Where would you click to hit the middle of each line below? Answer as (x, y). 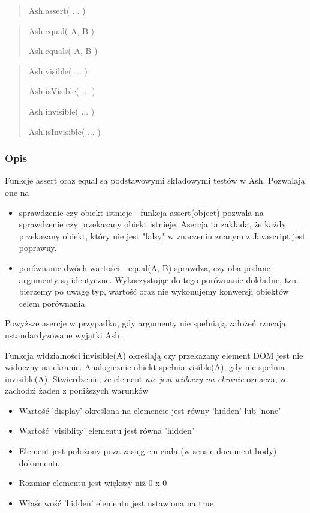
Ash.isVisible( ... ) (62, 91)
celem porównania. (53, 303)
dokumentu (40, 462)
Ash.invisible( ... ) (61, 111)
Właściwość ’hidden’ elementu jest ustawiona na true (116, 502)
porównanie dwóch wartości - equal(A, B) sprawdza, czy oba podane (145, 267)
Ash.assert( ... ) (57, 10)
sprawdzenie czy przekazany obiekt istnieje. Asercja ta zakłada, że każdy (153, 224)
